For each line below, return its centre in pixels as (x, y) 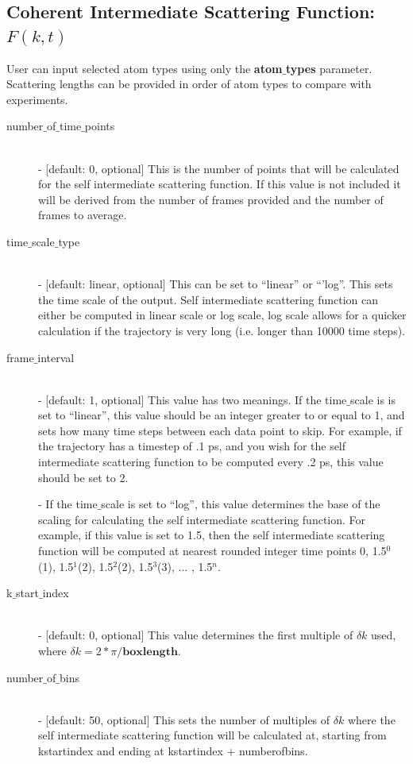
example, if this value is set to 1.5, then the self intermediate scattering (212, 535)
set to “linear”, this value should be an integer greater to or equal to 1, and (222, 415)
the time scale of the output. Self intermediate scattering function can (208, 299)
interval (56, 357)
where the (371, 719)
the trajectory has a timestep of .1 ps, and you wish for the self (192, 446)
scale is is (373, 399)
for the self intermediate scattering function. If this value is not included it (220, 184)
